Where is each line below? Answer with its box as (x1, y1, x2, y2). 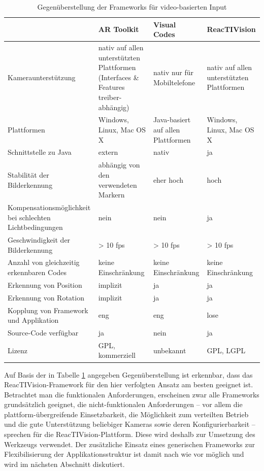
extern (98, 147, 118, 157)
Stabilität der (8, 169, 49, 180)
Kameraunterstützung (8, 72, 76, 82)
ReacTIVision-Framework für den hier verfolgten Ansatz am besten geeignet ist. (4, 379, 253, 390)
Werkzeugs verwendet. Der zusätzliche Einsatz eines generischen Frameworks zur (4, 439, 255, 449)
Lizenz (8, 345, 28, 355)
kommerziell (98, 350, 136, 360)
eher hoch (153, 174, 184, 185)
